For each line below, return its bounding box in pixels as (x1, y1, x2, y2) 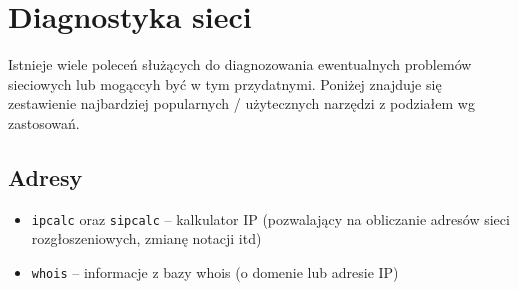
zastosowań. (8, 112, 80, 133)
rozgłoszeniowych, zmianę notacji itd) (31, 228, 262, 249)
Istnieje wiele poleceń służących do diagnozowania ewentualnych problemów (8, 54, 472, 75)
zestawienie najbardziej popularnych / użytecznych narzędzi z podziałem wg (8, 93, 475, 114)
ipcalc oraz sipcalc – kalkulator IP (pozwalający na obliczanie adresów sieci (31, 208, 510, 229)
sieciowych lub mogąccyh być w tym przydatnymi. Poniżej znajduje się (8, 73, 442, 94)
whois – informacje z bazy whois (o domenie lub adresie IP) (31, 261, 399, 282)
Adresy (8, 161, 83, 192)
